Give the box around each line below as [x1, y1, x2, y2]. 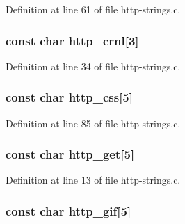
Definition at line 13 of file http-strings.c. [6, 173, 181, 187]
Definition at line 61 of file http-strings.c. [6, 2, 181, 16]
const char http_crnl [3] [6, 31, 139, 49]
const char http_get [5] [6, 145, 135, 163]
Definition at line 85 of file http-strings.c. [6, 115, 181, 130]
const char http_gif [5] [6, 202, 131, 219]
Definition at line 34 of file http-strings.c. [6, 58, 181, 73]
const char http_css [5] [6, 88, 133, 106]
